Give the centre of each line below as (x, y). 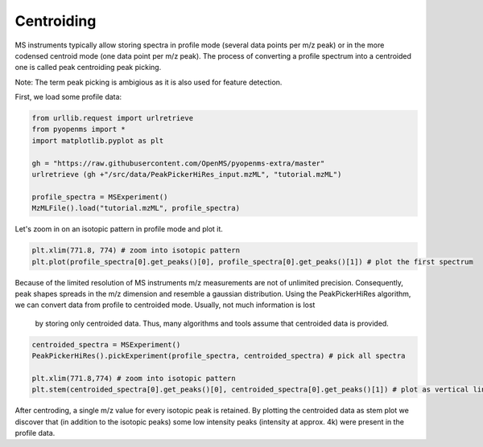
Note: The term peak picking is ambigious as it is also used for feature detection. (149, 82)
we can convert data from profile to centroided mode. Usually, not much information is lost (165, 305)
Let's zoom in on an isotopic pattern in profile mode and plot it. (119, 229)
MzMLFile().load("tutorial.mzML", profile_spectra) (136, 208)
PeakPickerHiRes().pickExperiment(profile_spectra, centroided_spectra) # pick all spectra (219, 356)
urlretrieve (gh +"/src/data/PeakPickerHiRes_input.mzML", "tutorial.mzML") (187, 174)
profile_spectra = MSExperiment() (100, 197)
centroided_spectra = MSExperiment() (106, 344)
